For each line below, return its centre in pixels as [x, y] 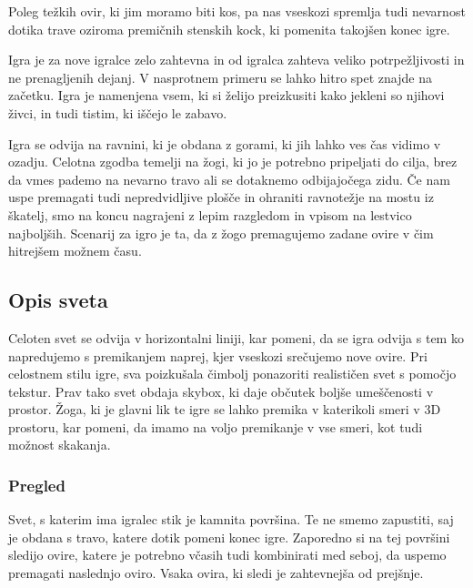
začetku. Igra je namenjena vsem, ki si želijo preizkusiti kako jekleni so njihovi [226, 95]
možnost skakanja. [60, 445]
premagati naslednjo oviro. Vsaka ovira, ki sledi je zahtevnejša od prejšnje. [216, 573]
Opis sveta [58, 300]
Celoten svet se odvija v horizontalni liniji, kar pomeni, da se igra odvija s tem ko [236, 337]
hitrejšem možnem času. [75, 251]
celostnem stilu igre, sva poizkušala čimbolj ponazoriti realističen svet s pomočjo [232, 374]
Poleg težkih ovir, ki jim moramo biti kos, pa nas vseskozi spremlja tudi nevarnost [237, 11]
